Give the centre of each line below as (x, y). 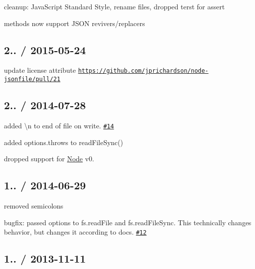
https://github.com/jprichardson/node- (143, 71)
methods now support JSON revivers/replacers (75, 23)
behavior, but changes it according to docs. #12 (75, 232)
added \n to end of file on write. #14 (59, 125)
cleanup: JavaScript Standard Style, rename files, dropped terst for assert (114, 6)
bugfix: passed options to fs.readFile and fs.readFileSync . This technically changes (128, 222)
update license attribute (40, 70)
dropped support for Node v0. (49, 159)
